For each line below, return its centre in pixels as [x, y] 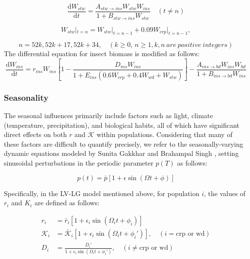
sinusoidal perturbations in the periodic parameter [79, 162]
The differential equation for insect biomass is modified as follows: [102, 53]
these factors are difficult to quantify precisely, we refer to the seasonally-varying [124, 144]
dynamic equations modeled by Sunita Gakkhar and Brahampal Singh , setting [121, 153]
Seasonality [26, 97]
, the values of [225, 193]
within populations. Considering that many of [164, 134]
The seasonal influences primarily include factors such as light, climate [109, 115]
